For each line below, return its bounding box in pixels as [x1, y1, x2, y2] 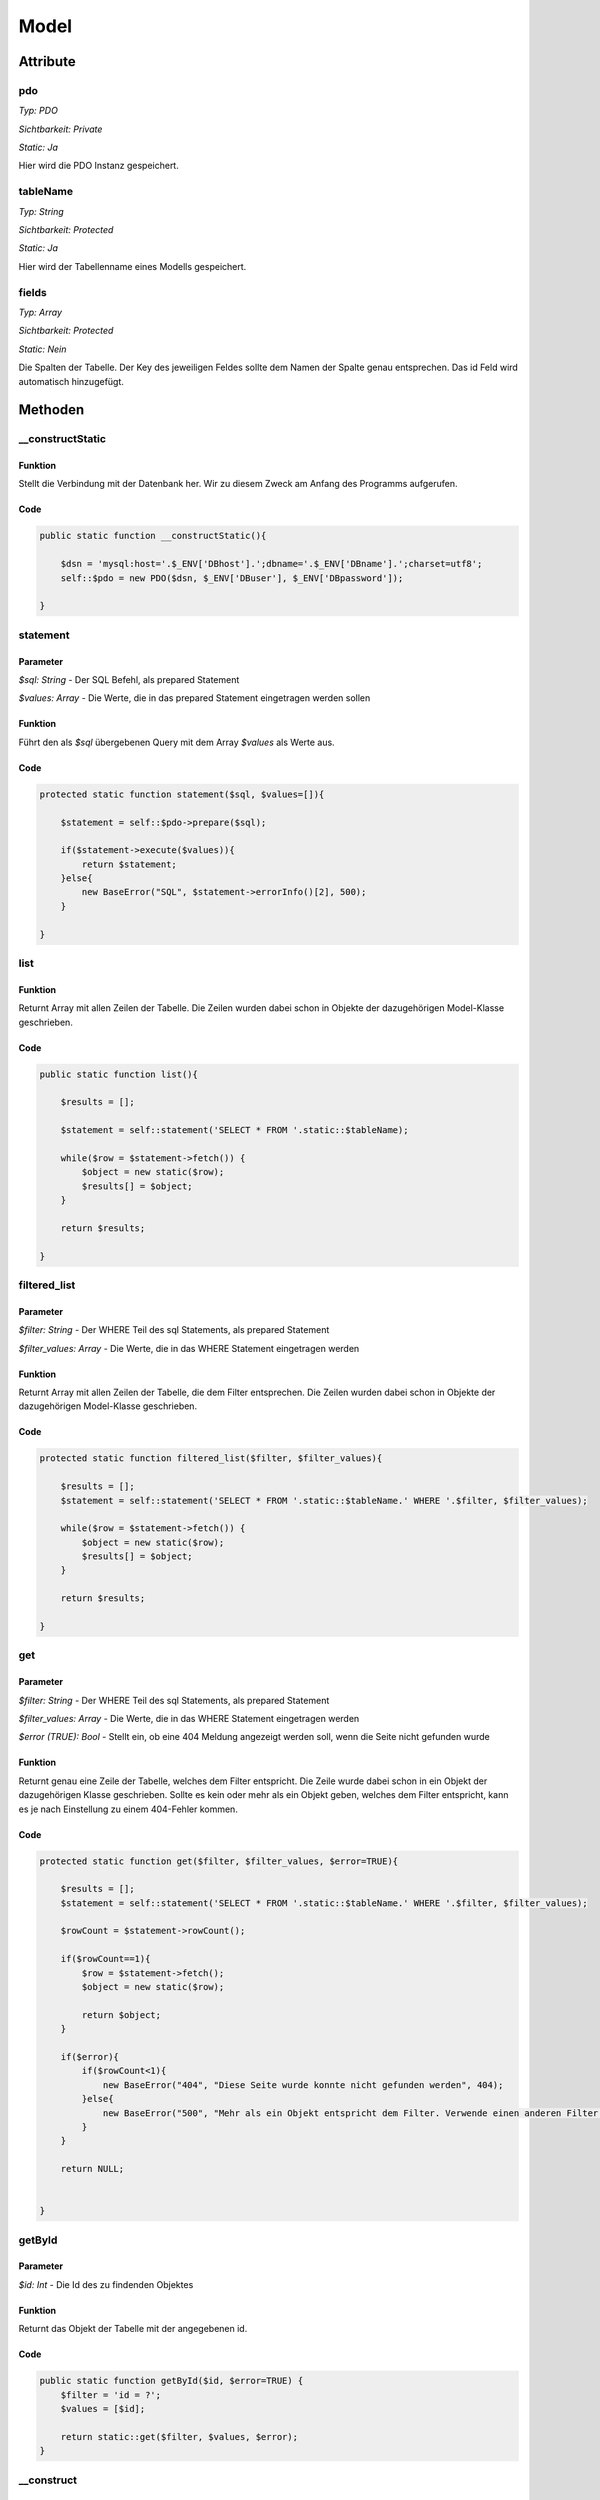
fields [18, 285, 47, 299]
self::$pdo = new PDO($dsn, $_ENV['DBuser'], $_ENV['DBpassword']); [60, 572, 404, 584]
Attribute [18, 53, 76, 70]
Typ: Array [18, 306, 63, 318]
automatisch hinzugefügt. [18, 375, 125, 387]
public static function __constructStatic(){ [39, 530, 267, 542]
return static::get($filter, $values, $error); [60, 2431, 299, 2442]
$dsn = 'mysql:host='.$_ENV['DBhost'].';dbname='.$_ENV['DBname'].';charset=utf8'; [60, 558, 483, 570]
